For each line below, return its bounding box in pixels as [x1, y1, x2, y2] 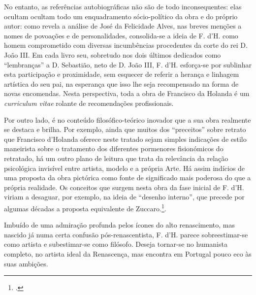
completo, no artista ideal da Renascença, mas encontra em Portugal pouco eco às [4, 248, 252, 259]
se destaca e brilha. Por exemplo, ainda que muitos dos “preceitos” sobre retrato [4, 124, 246, 134]
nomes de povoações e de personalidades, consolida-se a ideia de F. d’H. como [4, 30, 238, 40]
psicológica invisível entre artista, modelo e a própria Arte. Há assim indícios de [4, 163, 245, 173]
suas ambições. [4, 258, 48, 268]
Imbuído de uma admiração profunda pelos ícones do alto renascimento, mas [4, 220, 235, 230]
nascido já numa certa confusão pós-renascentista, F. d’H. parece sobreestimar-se [4, 229, 248, 239]
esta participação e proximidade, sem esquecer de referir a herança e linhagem [4, 69, 239, 79]
